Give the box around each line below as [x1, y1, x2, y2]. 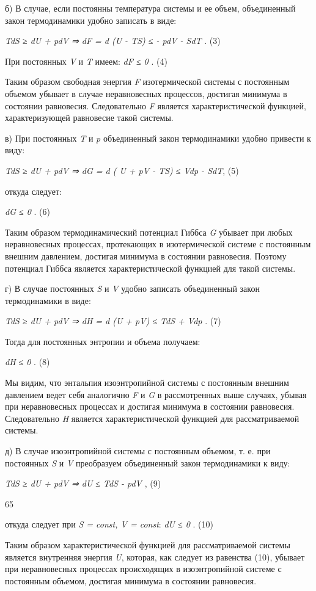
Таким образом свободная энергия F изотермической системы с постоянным [5, 75, 290, 88]
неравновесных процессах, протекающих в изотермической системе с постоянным [5, 237, 311, 250]
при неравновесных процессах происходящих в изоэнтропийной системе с [5, 562, 282, 575]
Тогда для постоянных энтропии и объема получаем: [5, 335, 200, 347]
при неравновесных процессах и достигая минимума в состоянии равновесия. [5, 400, 295, 413]
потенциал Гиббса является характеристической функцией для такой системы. [5, 261, 296, 274]
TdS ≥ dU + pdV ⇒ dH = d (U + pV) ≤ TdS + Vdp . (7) [5, 314, 221, 327]
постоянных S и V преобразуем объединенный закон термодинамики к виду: [5, 456, 290, 469]
